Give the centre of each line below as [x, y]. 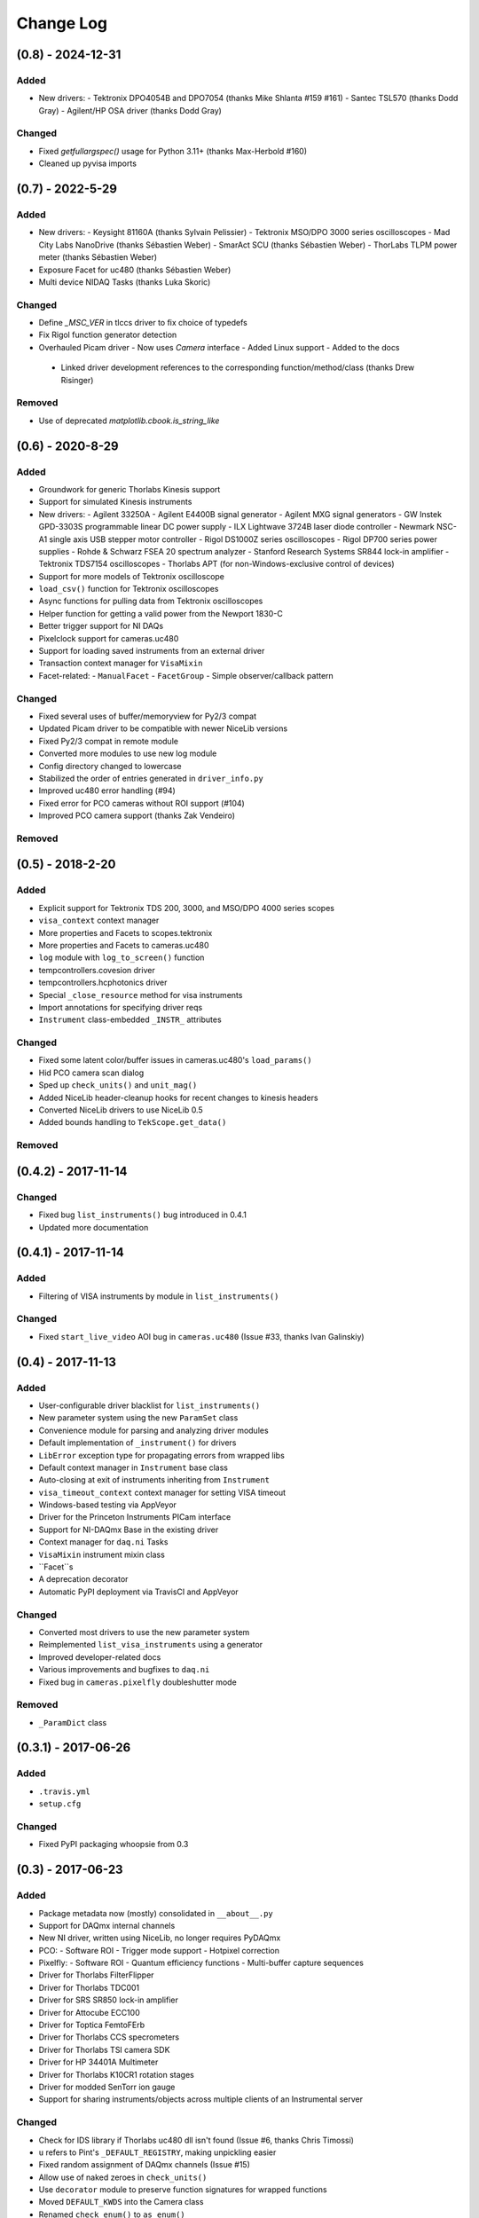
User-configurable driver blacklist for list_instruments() [149, 1405]
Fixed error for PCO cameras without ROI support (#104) [142, 803]
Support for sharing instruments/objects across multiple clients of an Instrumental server [201, 2099]
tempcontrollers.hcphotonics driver [103, 983]
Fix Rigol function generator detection [108, 335]
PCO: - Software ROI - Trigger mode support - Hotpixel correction [159, 1950]
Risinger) [77, 380]
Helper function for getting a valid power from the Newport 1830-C [161, 613]
